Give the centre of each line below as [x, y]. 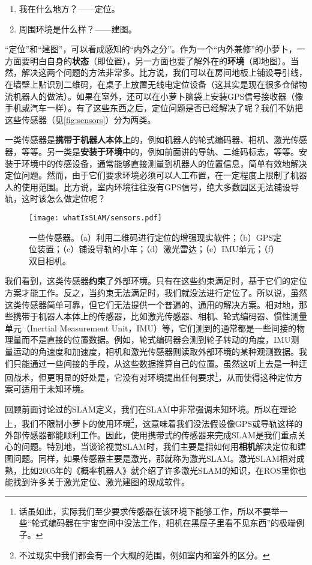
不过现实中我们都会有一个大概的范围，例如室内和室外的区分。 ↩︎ [144, 554]
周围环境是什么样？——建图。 [78, 29]
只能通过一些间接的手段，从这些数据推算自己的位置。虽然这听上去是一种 [156, 363]
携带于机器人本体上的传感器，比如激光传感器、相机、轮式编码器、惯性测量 [160, 316]
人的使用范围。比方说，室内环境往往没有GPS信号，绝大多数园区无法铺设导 [152, 186]
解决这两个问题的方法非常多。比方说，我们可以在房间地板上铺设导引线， [164, 72]
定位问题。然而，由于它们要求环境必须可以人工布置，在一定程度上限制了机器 [156, 175]
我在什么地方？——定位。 [69, 8]
